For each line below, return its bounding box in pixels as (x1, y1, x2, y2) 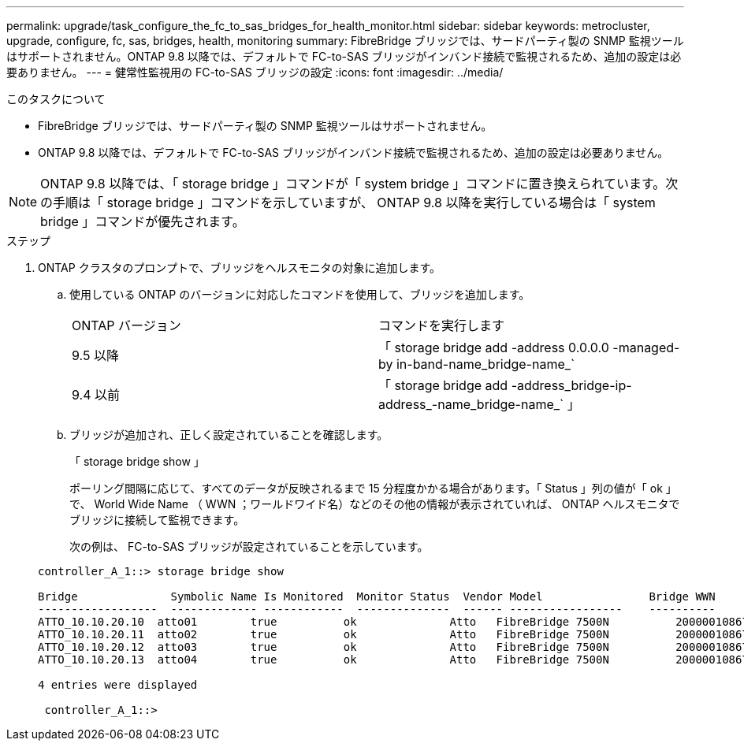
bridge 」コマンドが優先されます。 (40, 214, 245, 229)
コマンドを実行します (378, 318, 505, 333)
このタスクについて (6, 92, 106, 106)
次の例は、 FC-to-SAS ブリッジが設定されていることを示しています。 (69, 540, 429, 553)
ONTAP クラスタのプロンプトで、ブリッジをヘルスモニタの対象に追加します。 (38, 261, 441, 274)
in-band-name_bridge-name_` (396, 356, 575, 372)
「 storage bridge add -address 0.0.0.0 (378, 340, 609, 355)
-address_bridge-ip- (511, 377, 632, 393)
